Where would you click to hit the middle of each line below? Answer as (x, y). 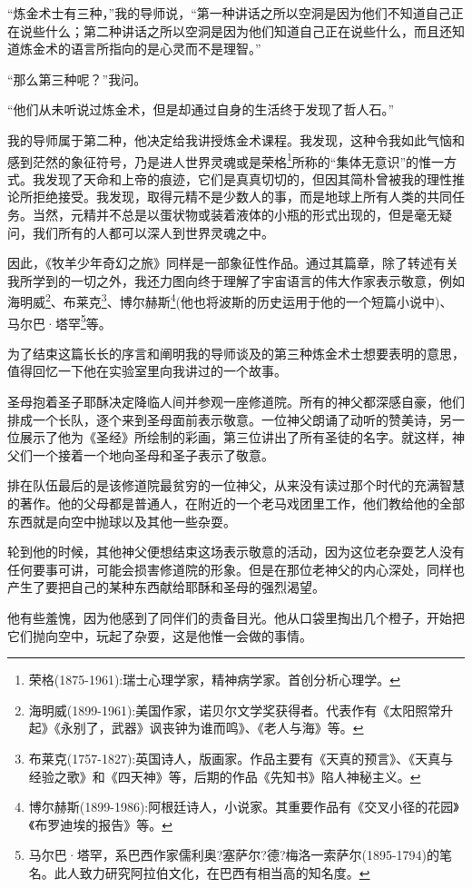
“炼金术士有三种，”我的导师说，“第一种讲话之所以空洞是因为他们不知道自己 (229, 13)
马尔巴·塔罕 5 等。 (59, 321)
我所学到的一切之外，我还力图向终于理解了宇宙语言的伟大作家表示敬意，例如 (236, 280)
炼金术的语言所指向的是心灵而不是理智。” (140, 49)
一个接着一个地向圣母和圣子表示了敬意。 (153, 454)
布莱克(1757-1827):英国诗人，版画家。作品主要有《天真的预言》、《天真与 (241, 758)
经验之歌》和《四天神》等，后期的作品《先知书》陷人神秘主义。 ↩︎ (225, 776)
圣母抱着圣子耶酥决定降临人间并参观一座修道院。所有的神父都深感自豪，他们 (236, 402)
